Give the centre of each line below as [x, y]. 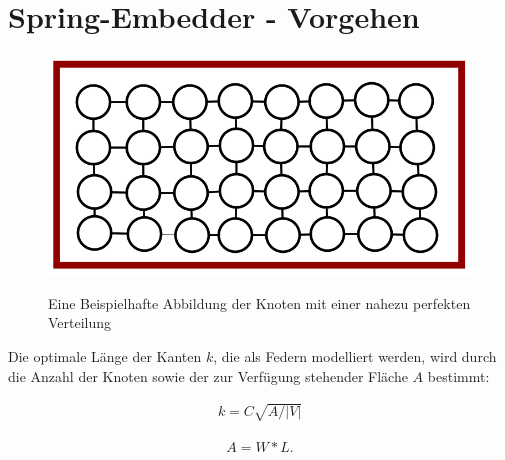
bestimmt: [458, 375]
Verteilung [80, 322]
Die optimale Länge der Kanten [105, 355]
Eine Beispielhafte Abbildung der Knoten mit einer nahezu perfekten [259, 302]
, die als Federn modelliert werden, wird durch [355, 355]
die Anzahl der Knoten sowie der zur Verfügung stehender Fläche [208, 375]
